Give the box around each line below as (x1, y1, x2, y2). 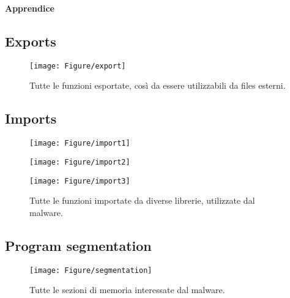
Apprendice (5, 2, 54, 14)
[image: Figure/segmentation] (29, 266, 152, 275)
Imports (5, 109, 57, 128)
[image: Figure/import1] (29, 139, 130, 148)
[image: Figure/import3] (29, 176, 130, 185)
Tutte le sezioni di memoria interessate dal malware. (29, 283, 225, 296)
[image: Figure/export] (29, 61, 126, 70)
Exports (5, 31, 56, 50)
